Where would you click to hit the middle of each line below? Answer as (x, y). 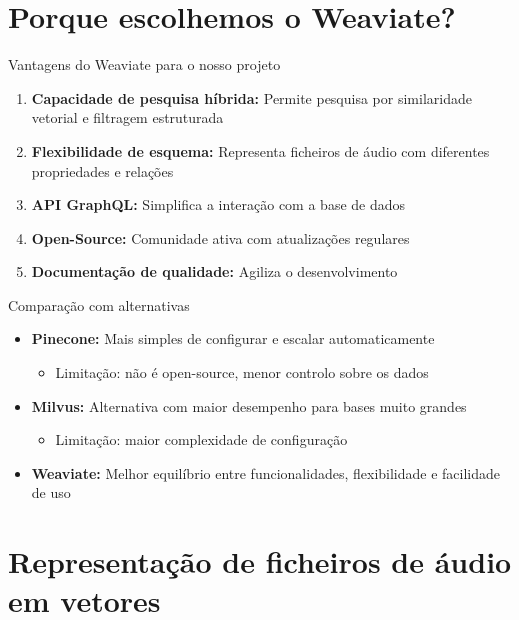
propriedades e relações (102, 170)
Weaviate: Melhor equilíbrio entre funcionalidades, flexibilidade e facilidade (266, 472)
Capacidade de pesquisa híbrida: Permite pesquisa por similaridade (251, 97)
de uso (51, 492)
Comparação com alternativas (99, 304)
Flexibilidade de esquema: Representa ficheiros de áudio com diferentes (260, 150)
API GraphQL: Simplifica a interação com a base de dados (218, 204)
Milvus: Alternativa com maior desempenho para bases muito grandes (249, 405)
